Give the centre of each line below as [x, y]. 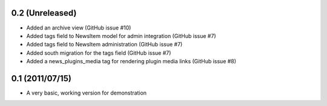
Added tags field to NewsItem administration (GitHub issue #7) [104, 45]
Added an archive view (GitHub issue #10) [79, 28]
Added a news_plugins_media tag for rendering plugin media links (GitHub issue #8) [131, 61]
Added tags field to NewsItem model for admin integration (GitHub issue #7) [121, 36]
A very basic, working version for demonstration [87, 93]
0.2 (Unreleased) [44, 13]
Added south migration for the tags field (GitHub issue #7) [99, 53]
